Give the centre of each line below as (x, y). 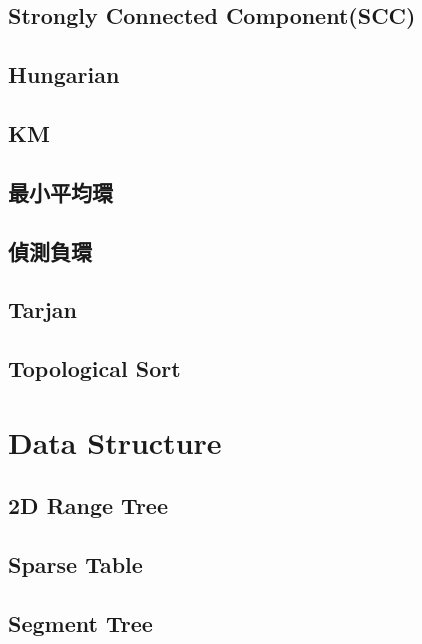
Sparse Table (75, 564)
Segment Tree (80, 622)
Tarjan (43, 309)
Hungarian (64, 74)
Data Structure (115, 441)
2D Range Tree (88, 505)
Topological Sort (94, 368)
